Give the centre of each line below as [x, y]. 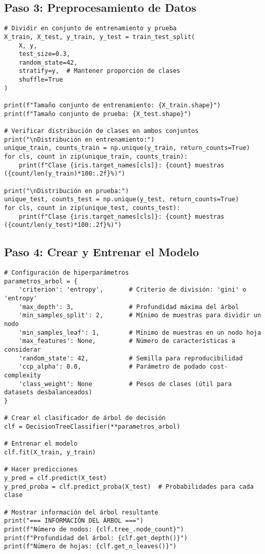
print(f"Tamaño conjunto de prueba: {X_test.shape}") [98, 114]
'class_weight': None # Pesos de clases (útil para [125, 384]
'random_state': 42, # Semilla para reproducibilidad [131, 358]
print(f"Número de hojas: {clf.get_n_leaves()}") [90, 547]
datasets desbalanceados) [48, 393]
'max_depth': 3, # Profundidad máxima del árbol [129, 307]
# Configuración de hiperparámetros [67, 273]
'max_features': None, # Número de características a [127, 341]
